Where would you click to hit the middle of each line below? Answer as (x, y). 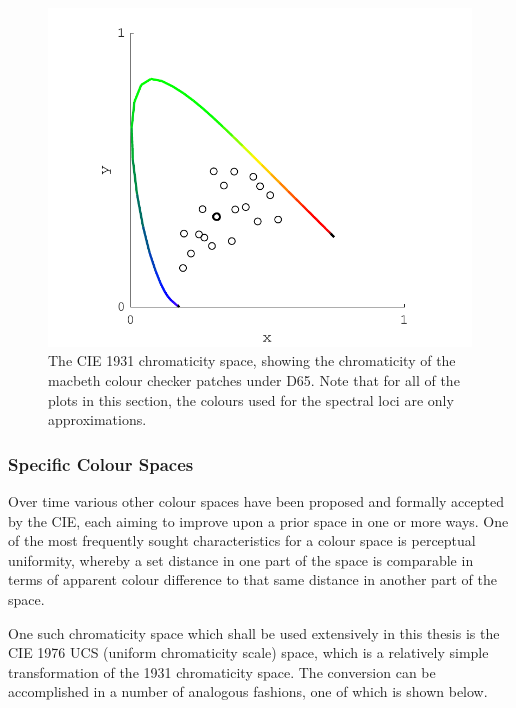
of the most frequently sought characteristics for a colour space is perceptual (242, 540)
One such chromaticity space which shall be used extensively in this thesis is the (254, 632)
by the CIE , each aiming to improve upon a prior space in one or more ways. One (258, 520)
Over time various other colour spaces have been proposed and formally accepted (256, 501)
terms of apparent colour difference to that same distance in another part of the (252, 579)
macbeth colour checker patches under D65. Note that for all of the (254, 380)
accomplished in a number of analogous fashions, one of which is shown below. (248, 691)
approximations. (97, 419)
